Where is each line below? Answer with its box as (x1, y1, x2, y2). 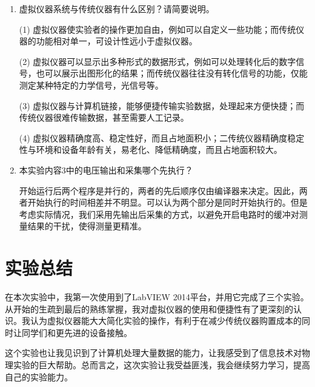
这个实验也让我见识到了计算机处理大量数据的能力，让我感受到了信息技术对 (5, 346, 302, 359)
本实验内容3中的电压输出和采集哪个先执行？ (19, 163, 193, 176)
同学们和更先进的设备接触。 (21, 326, 132, 338)
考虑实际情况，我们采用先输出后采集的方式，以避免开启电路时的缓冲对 (19, 207, 299, 220)
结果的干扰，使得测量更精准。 (27, 220, 147, 232)
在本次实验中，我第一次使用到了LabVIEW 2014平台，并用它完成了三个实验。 (5, 291, 309, 303)
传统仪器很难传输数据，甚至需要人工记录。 (19, 111, 189, 124)
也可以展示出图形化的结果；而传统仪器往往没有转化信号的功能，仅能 (36, 67, 308, 79)
